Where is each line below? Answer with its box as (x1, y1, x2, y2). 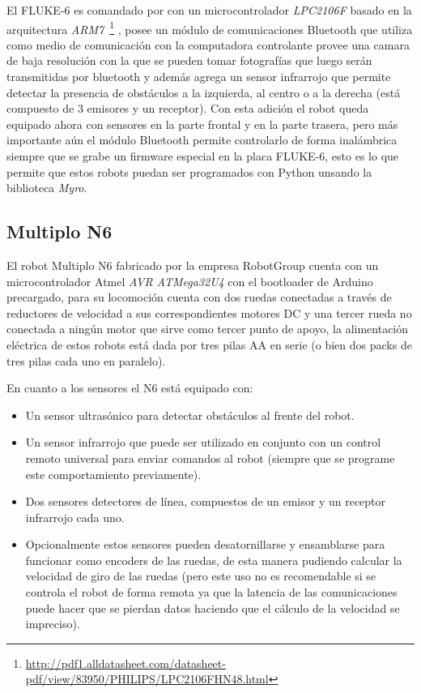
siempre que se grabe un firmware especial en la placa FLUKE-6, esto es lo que (6, 148, 399, 164)
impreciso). (25, 615, 80, 632)
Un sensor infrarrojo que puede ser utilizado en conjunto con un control (25, 434, 381, 451)
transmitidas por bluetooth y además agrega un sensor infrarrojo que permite (6, 68, 391, 85)
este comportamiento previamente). (25, 465, 202, 482)
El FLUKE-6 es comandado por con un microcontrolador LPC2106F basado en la (6, 2, 412, 18)
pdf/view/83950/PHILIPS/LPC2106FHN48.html (25, 670, 269, 687)
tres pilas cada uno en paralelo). (6, 352, 166, 369)
